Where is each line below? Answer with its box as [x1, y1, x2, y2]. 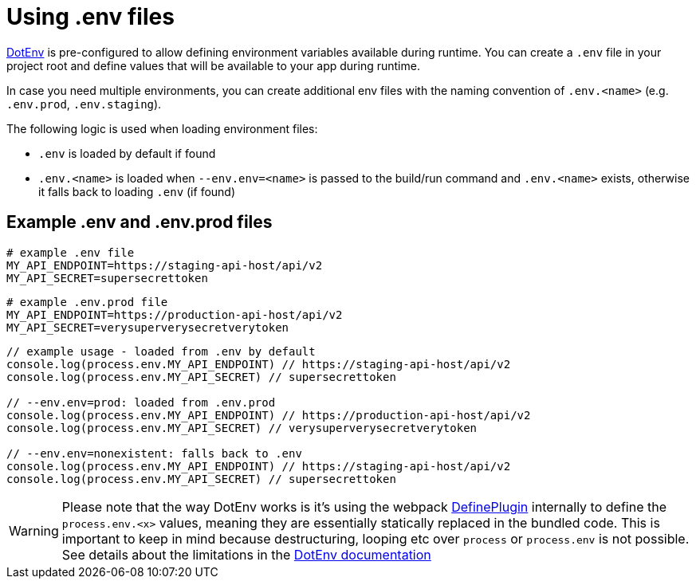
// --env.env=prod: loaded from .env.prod [6, 395, 276, 409]
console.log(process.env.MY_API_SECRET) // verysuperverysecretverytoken [6, 421, 478, 434]
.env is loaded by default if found [38, 146, 216, 160]
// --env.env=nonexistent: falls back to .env [6, 446, 302, 460]
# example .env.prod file [6, 295, 168, 308]
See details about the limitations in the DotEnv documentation [61, 546, 431, 563]
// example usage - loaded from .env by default [6, 344, 316, 358]
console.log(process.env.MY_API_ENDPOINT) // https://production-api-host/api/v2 [6, 408, 531, 422]
